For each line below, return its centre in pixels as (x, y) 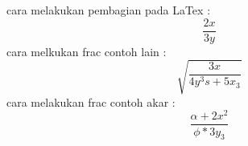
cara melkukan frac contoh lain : (87, 51)
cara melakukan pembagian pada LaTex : (109, 10)
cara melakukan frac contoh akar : (91, 101)
